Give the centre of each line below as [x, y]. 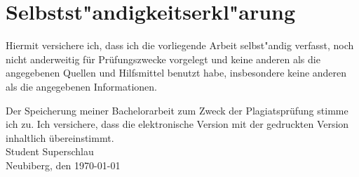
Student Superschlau [50, 151]
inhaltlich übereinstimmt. [60, 137]
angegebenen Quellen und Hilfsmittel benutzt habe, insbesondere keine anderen [176, 73]
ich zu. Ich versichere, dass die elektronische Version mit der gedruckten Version [177, 124]
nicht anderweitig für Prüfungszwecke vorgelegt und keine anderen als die [163, 59]
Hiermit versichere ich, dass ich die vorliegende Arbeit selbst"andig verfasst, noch [180, 45]
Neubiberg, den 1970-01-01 [63, 165]
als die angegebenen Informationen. [81, 86]
